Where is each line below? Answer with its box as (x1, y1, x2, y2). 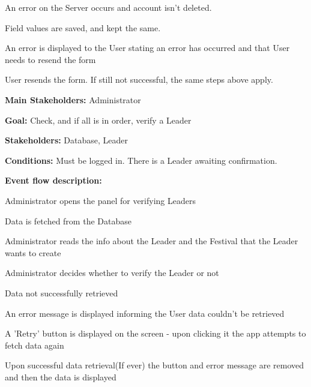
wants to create (5, 246, 61, 259)
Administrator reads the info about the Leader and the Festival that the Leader (5, 235, 298, 247)
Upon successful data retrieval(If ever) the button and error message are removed (5, 359, 304, 371)
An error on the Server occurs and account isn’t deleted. (5, 1, 212, 13)
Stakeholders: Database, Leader (5, 134, 128, 146)
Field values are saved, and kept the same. (5, 21, 161, 34)
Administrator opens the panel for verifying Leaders (5, 194, 196, 206)
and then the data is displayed (5, 370, 116, 383)
